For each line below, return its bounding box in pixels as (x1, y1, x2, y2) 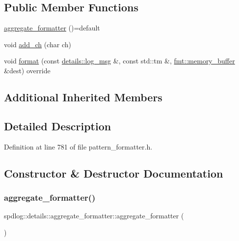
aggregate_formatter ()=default (4, 23, 100, 33)
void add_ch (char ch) (4, 39, 71, 49)
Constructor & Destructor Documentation (4, 165, 223, 181)
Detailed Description (4, 118, 111, 133)
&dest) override (4, 65, 51, 75)
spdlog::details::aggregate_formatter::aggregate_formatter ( (4, 211, 184, 221)
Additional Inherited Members (4, 89, 162, 104)
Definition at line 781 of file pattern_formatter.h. (4, 141, 153, 151)
